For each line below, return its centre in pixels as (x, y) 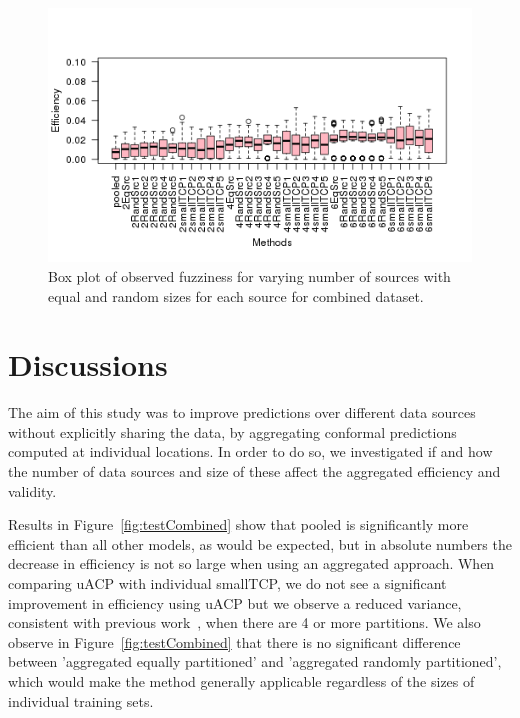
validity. (32, 490)
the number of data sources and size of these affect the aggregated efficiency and (254, 471)
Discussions (88, 364)
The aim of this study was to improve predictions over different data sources (242, 412)
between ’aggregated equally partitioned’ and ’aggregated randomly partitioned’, (255, 661)
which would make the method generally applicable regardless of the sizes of (241, 681)
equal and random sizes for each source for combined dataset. (236, 295)
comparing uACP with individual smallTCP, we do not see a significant (227, 583)
